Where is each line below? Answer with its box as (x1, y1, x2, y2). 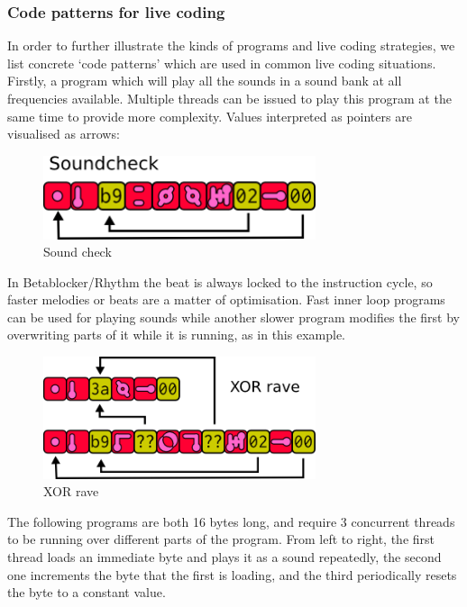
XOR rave (43, 482, 99, 501)
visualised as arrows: (7, 124, 120, 143)
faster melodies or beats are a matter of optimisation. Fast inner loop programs (7, 290, 445, 309)
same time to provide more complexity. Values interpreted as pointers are (7, 106, 412, 125)
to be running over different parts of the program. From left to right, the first (7, 530, 435, 548)
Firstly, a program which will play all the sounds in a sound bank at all (7, 71, 402, 90)
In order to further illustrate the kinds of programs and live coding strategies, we (7, 36, 455, 55)
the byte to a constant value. (7, 583, 166, 602)
